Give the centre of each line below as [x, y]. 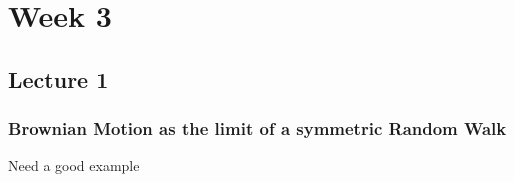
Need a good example [74, 165]
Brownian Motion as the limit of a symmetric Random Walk [257, 127]
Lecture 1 [58, 78]
